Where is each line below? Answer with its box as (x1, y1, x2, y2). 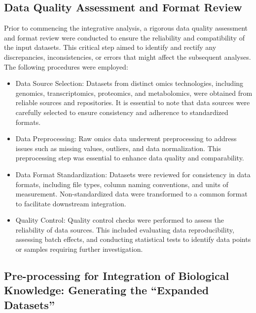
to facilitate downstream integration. (15, 198, 126, 208)
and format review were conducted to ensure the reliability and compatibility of (4, 32, 245, 42)
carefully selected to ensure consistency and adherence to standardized (15, 107, 228, 117)
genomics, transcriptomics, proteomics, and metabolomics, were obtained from (15, 87, 253, 98)
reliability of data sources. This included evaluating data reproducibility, (15, 224, 234, 235)
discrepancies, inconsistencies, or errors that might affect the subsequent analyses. (4, 51, 251, 62)
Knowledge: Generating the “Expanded (4, 282, 209, 298)
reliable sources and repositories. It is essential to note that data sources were (15, 97, 250, 108)
